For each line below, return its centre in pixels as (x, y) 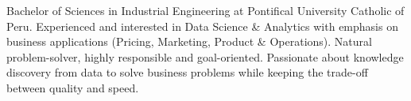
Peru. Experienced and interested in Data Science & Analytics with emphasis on (202, 26)
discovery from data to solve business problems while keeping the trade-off (187, 72)
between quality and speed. (73, 87)
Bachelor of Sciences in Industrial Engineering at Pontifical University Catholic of (205, 10)
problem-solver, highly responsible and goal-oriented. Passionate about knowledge (205, 56)
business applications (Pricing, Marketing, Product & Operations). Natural (189, 41)
